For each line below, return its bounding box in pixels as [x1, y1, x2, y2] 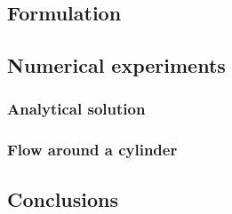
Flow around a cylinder [7, 139, 178, 161]
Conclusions [7, 185, 119, 212]
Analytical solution [7, 98, 146, 120]
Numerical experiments [7, 52, 226, 79]
